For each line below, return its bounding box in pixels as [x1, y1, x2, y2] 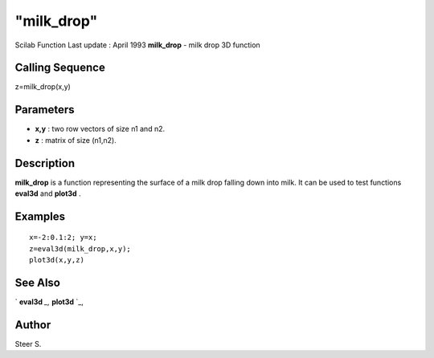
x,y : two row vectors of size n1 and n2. [35, 124, 165, 134]
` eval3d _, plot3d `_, [14, 297, 84, 307]
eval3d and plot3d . [14, 189, 81, 198]
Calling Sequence [14, 61, 106, 75]
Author [14, 318, 51, 332]
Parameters [14, 103, 75, 116]
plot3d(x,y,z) [29, 255, 84, 265]
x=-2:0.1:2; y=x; [29, 233, 97, 242]
